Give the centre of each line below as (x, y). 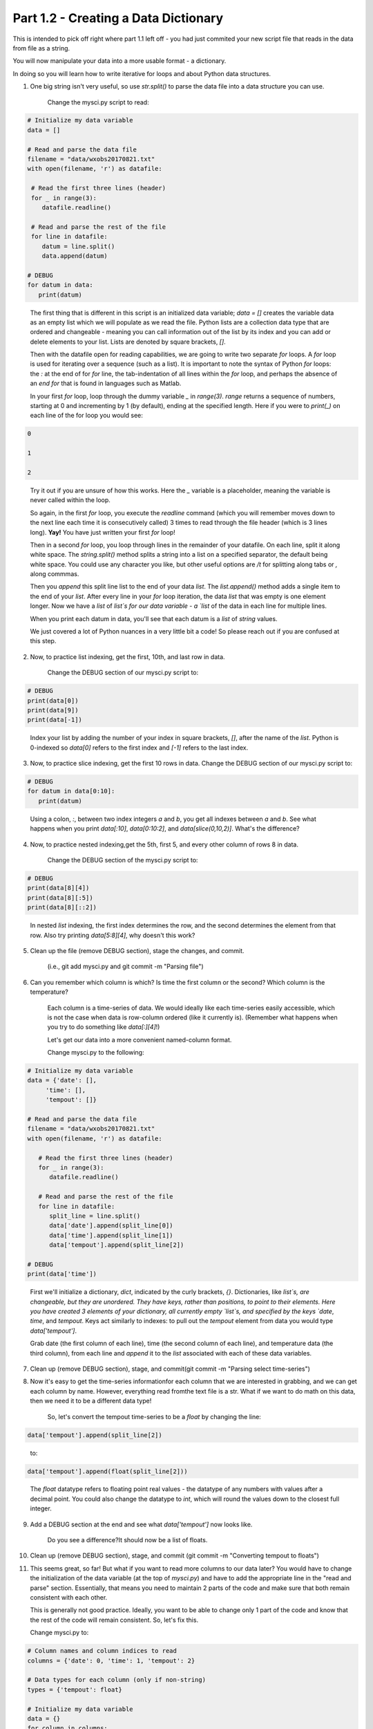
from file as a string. (41, 48)
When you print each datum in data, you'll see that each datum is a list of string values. (154, 618)
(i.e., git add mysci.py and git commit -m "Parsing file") (125, 967)
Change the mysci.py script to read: (98, 102)
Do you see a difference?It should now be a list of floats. (127, 1540)
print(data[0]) (53, 701)
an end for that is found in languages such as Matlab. (106, 383)
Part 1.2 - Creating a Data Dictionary (118, 18)
